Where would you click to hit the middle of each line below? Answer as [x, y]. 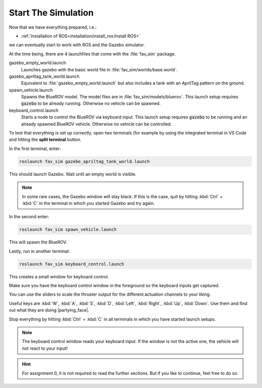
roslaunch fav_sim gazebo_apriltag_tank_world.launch [84, 161]
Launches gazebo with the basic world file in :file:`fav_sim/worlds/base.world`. [99, 69]
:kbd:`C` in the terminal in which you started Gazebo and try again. [88, 203]
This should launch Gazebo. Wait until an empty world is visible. [73, 174]
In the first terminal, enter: [35, 149]
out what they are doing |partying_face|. [49, 310]
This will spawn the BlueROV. [38, 242]
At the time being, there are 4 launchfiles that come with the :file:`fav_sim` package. [92, 54]
